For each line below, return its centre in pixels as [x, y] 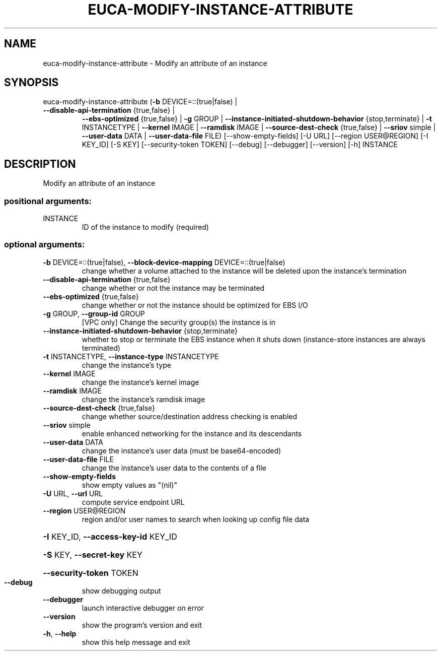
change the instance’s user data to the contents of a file [174, 468]
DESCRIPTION [40, 164]
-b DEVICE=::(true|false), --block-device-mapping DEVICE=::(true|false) [164, 262]
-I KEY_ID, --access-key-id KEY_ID [110, 536]
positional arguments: [48, 201]
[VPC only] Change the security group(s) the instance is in [178, 322]
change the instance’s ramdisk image [143, 399]
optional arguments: [45, 245]
